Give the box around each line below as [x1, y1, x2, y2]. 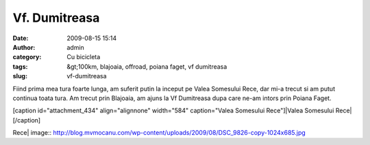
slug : [12, 72, 27, 80]
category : [12, 53, 42, 61]
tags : [12, 62, 28, 71]
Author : [12, 43, 36, 51]
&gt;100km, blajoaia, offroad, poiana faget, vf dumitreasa [66, 62, 227, 71]
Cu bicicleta [66, 53, 101, 61]
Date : [12, 34, 29, 42]
